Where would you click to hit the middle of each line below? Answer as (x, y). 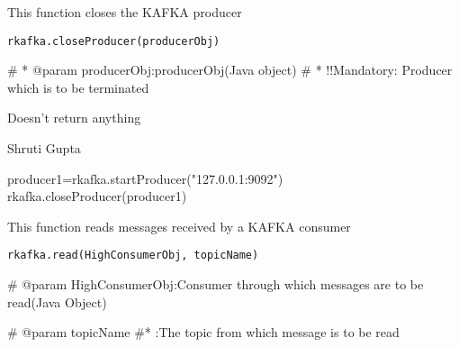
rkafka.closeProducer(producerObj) (114, 41)
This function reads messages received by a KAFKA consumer (179, 226)
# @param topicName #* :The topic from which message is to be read (203, 332)
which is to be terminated (78, 87)
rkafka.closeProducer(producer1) (97, 196)
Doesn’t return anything (74, 118)
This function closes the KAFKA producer (125, 12)
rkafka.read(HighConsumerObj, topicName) (133, 256)
